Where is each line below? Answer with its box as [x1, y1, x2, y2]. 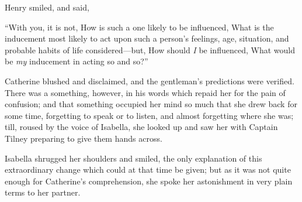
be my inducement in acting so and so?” [5, 55, 148, 67]
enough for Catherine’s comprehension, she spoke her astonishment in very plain [5, 174, 293, 187]
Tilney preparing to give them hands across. [5, 132, 162, 144]
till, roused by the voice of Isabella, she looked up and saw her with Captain [5, 121, 278, 133]
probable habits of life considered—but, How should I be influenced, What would [5, 43, 295, 56]
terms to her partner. [5, 186, 81, 198]
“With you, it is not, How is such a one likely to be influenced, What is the [5, 20, 274, 33]
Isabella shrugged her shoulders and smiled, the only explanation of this [5, 152, 262, 164]
